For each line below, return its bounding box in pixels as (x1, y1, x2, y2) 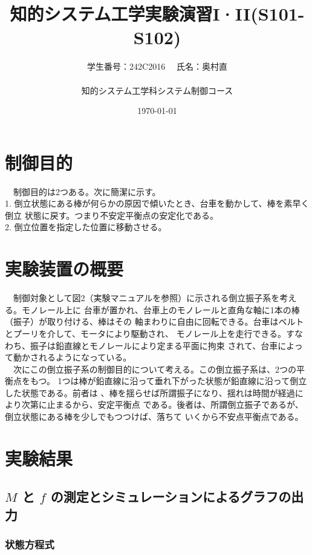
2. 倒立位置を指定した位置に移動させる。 (5, 221, 167, 233)
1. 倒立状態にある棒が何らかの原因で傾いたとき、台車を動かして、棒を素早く (5, 197, 310, 210)
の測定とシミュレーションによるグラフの (50, 487, 291, 506)
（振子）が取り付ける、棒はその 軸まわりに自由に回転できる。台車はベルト (5, 315, 304, 328)
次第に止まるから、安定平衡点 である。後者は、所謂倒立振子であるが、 (21, 398, 304, 411)
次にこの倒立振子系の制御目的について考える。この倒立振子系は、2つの (13, 362, 296, 375)
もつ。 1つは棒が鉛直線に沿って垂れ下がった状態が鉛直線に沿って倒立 (30, 374, 307, 387)
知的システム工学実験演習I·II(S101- (10, 1, 305, 26)
